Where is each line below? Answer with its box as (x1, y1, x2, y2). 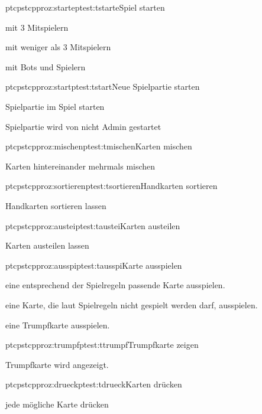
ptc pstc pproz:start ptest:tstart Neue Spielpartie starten (5, 80, 200, 93)
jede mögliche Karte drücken (5, 397, 109, 410)
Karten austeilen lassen (5, 239, 89, 252)
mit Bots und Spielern (5, 60, 86, 73)
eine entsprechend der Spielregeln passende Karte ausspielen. (5, 279, 225, 291)
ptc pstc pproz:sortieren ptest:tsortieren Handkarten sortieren (5, 180, 218, 192)
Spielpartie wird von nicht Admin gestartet (5, 120, 161, 132)
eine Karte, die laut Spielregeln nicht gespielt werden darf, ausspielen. (5, 298, 258, 311)
